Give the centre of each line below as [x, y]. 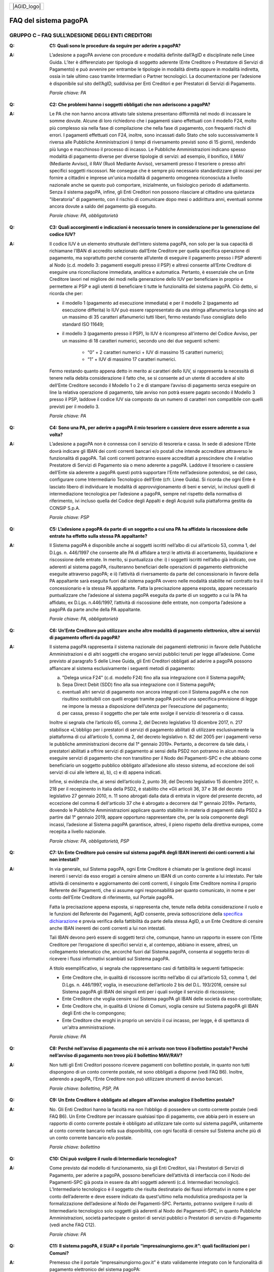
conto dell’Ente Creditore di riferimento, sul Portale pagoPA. [112, 898]
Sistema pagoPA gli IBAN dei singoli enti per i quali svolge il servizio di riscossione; [149, 992]
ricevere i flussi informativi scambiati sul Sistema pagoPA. [110, 959]
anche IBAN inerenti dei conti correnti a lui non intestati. [108, 928]
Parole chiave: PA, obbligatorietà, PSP [89, 841]
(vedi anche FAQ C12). [73, 1225]
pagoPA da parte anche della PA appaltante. [95, 609]
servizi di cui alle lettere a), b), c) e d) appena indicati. [106, 772]
